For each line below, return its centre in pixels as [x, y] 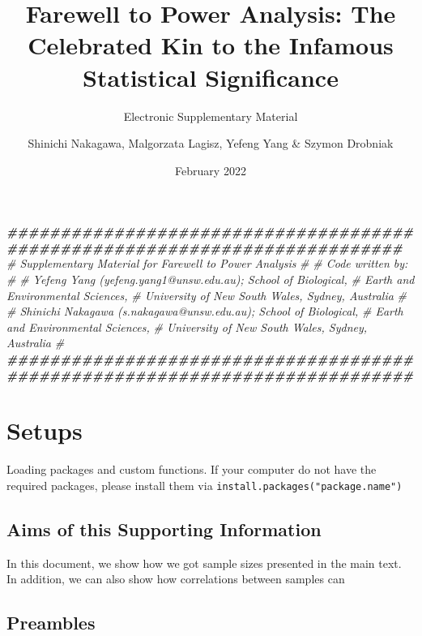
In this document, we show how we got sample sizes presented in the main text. [204, 563]
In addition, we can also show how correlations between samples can [176, 579]
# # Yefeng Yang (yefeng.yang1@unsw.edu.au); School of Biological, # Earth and [211, 279]
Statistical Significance [211, 77]
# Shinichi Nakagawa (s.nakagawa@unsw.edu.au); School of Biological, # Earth [205, 311]
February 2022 [211, 170]
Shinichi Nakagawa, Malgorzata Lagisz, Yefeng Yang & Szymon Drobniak [211, 143]
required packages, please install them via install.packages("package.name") [205, 485]
